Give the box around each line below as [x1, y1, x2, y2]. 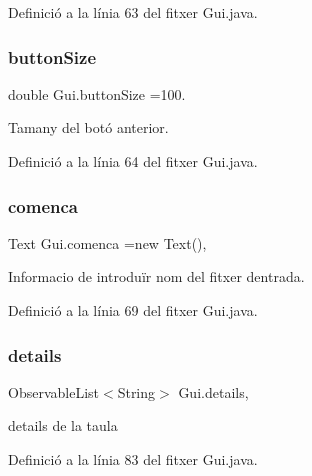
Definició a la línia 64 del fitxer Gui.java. [8, 151, 258, 171]
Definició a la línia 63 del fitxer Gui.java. [8, 2, 258, 22]
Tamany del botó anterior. [8, 117, 169, 138]
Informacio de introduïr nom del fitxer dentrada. [8, 266, 305, 287]
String [117, 381, 156, 402]
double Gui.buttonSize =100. [8, 83, 186, 104]
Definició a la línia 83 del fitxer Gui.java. [8, 449, 258, 469]
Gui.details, [178, 381, 249, 402]
